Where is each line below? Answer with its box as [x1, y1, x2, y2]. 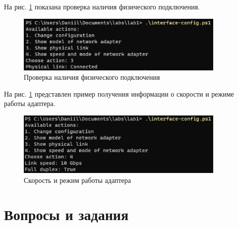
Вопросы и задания [4, 204, 129, 224]
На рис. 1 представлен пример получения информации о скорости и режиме [4, 88, 234, 99]
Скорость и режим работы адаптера [24, 174, 131, 185]
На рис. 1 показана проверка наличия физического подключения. [4, 1, 200, 11]
